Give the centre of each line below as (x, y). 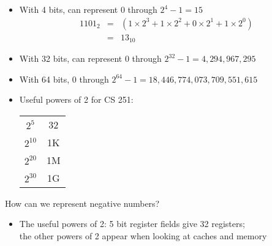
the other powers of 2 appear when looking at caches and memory (143, 236)
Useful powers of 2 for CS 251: (76, 99)
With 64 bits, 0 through (64, 79)
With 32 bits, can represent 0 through (90, 58)
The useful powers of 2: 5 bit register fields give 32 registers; (132, 224)
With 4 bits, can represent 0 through (88, 9)
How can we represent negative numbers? (82, 203)
